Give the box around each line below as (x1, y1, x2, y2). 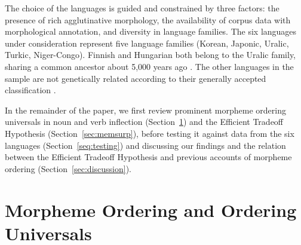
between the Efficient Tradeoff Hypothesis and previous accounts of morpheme (5, 151, 292, 163)
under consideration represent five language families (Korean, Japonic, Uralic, (5, 36, 289, 49)
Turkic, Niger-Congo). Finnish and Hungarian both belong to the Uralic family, (5, 48, 296, 61)
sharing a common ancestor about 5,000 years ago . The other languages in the (5, 60, 294, 72)
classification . (5, 84, 56, 96)
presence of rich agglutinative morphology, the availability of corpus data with (5, 13, 291, 26)
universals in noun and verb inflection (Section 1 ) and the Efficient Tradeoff (5, 115, 284, 128)
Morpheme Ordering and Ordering (5, 197, 297, 222)
